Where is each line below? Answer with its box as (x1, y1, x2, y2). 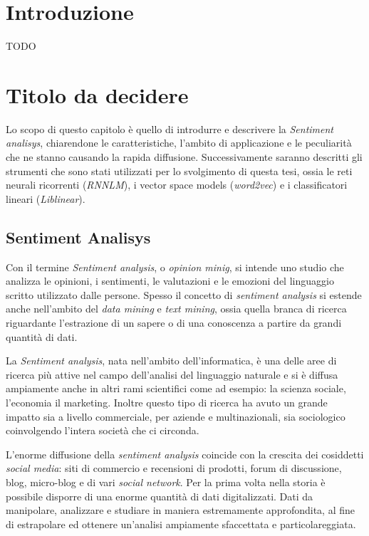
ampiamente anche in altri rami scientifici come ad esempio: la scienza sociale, (6, 381, 346, 396)
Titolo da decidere (6, 80, 189, 109)
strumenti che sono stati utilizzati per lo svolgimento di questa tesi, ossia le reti (6, 163, 353, 178)
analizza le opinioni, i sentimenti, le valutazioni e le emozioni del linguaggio (6, 273, 334, 288)
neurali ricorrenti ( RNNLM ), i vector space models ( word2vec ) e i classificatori (6, 177, 348, 192)
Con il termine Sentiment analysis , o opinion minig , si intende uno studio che (6, 259, 344, 274)
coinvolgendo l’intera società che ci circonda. (6, 423, 199, 438)
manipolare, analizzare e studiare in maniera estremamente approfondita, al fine (6, 503, 355, 517)
